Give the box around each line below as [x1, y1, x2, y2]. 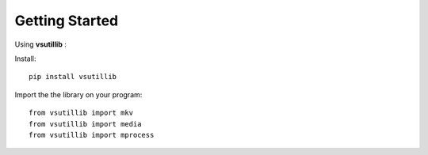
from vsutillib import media [29, 119, 142, 128]
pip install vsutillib [29, 72, 117, 81]
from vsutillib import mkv [29, 108, 134, 118]
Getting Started [14, 12, 119, 29]
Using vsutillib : [14, 40, 67, 49]
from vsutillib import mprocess [29, 130, 155, 139]
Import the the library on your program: [14, 89, 143, 99]
